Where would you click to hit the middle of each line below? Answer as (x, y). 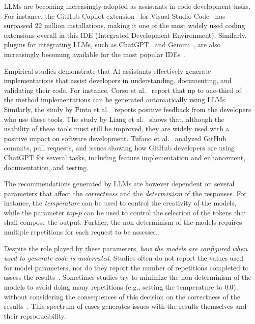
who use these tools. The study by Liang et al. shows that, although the (114, 119)
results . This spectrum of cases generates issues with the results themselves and (125, 306)
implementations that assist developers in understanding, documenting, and (118, 80)
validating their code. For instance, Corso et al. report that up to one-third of (123, 90)
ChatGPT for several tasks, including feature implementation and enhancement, (125, 157)
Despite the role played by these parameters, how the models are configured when (126, 248)
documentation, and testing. (46, 167)
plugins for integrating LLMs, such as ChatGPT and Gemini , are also (112, 44)
